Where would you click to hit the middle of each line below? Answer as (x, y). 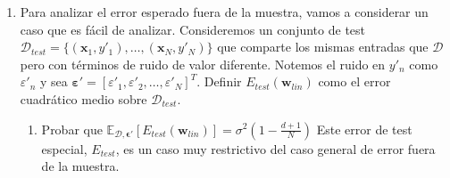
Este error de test (364, 129)
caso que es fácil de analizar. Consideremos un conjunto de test (192, 29)
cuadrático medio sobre (83, 98)
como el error (354, 81)
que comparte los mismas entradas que (323, 47)
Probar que (72, 129)
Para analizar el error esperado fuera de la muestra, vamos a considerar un (224, 12)
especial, (64, 148)
